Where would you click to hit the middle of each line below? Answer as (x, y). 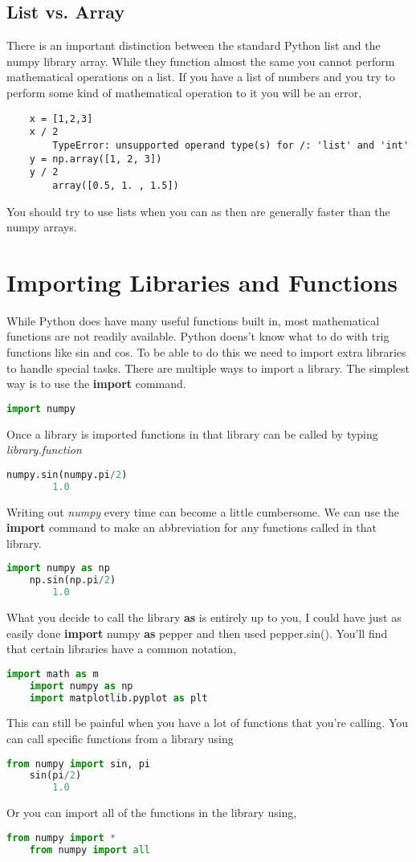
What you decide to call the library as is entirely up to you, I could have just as (204, 617)
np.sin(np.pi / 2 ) (73, 580)
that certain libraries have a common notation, (122, 649)
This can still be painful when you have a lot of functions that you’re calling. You (208, 723)
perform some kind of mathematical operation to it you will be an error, (184, 92)
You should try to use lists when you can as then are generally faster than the (198, 211)
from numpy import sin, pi (78, 764)
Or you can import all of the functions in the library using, (152, 813)
